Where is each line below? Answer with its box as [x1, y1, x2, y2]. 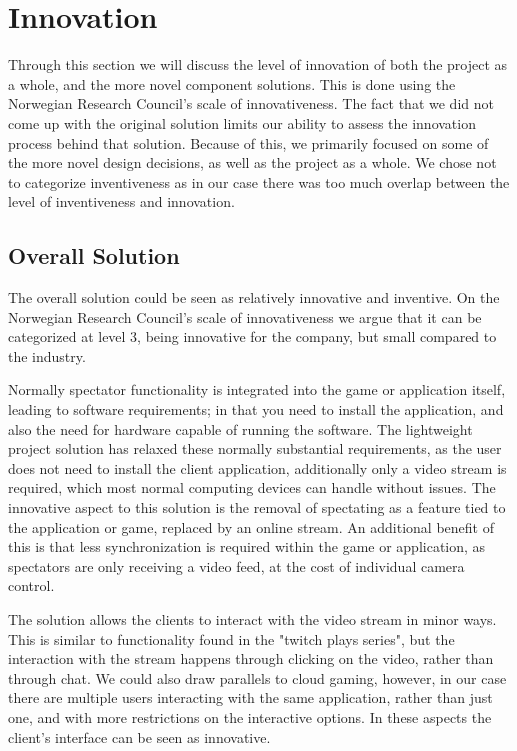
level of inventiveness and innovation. [8, 191, 235, 212]
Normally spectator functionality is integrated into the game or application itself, [8, 379, 506, 400]
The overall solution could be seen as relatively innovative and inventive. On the [8, 287, 500, 308]
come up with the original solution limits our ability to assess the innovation [8, 112, 476, 133]
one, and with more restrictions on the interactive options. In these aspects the [8, 706, 492, 727]
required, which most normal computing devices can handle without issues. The [8, 477, 496, 498]
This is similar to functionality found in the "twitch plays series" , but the [8, 628, 455, 649]
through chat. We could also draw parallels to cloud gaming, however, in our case [8, 667, 507, 688]
